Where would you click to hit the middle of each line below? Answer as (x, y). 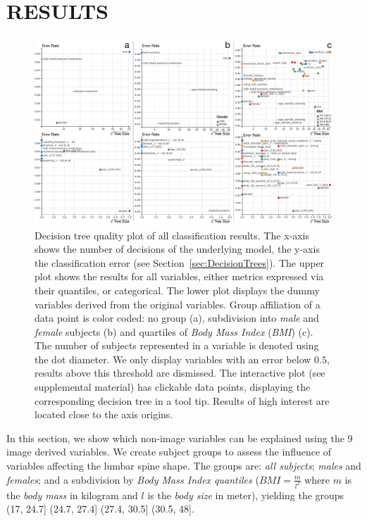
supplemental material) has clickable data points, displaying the (173, 387)
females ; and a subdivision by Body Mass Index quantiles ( (133, 479)
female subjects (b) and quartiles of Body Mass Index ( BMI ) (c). (174, 331)
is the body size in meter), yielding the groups (246, 495)
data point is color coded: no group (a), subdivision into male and (177, 318)
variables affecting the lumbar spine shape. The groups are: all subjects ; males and (184, 466)
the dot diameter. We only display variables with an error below (173, 359)
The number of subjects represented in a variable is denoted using (177, 345)
